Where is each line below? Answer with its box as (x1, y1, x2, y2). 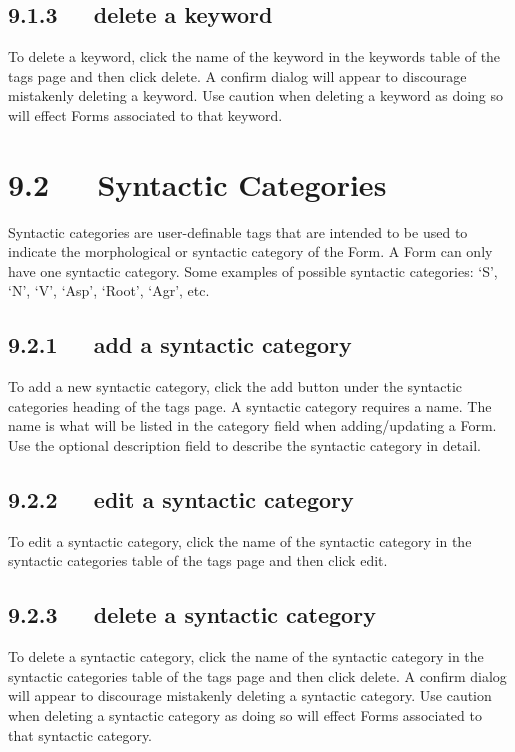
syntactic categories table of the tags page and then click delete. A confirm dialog (8, 665, 507, 686)
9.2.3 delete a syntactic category (8, 599, 376, 630)
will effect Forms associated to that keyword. (8, 104, 283, 125)
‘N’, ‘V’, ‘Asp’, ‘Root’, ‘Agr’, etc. (8, 280, 210, 301)
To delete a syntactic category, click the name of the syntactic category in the (8, 646, 484, 667)
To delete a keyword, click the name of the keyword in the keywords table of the (8, 46, 501, 67)
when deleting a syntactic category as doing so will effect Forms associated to (8, 705, 482, 726)
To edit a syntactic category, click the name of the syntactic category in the (8, 530, 472, 551)
